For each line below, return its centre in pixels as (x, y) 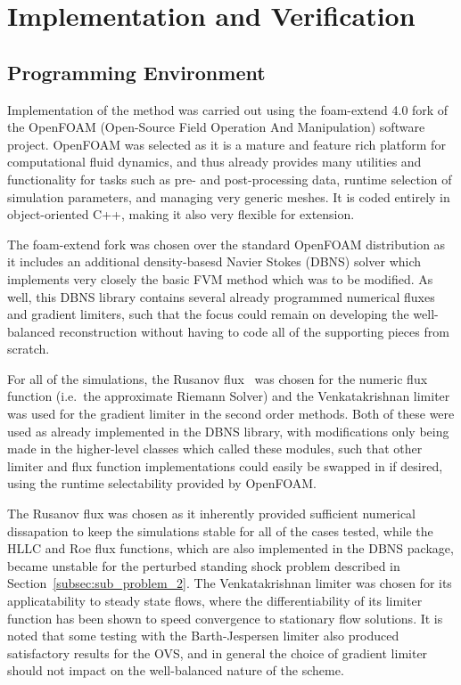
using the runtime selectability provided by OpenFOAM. (162, 483)
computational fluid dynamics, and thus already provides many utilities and (214, 162)
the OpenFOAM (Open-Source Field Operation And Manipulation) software (216, 127)
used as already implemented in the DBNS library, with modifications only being (228, 431)
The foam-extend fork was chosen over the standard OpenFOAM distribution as (226, 244)
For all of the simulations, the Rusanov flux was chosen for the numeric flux (218, 378)
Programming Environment (136, 72)
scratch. (29, 349)
